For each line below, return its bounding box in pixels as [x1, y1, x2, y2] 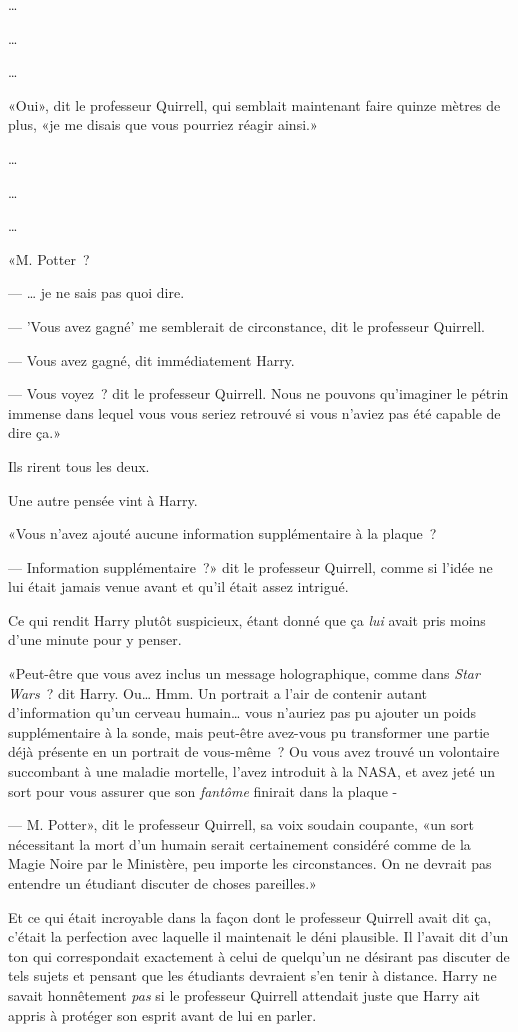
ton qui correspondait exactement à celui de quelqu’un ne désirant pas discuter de [8, 945, 510, 966]
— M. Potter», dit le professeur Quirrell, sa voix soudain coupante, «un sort [8, 814, 474, 835]
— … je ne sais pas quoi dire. [8, 282, 185, 303]
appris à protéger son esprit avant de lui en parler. [8, 1004, 317, 1025]
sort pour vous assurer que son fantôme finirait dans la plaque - [8, 780, 398, 801]
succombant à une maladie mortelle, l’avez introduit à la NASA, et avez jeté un [8, 761, 496, 782]
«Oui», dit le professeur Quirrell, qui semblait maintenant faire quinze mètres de [8, 94, 501, 115]
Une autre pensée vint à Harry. [8, 489, 198, 510]
